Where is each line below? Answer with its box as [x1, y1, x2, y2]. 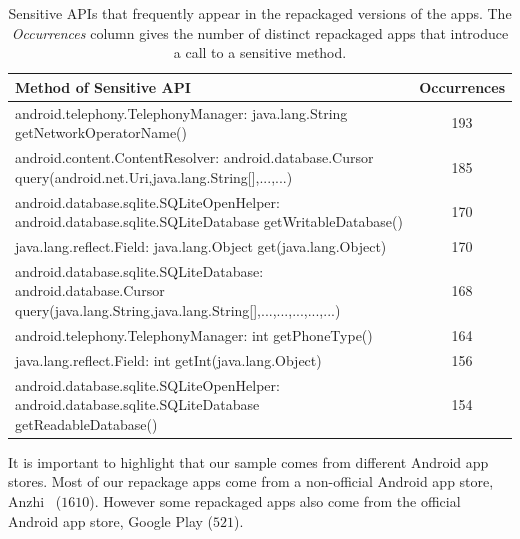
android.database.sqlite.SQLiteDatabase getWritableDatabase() [15, 211, 403, 232]
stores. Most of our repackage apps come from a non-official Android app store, [8, 471, 494, 492]
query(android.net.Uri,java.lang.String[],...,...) [15, 166, 293, 187]
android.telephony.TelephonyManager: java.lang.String [15, 102, 348, 123]
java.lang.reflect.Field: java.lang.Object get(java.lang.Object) [15, 235, 387, 256]
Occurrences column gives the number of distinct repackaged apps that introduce [11, 22, 509, 43]
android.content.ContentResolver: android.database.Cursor [15, 147, 374, 168]
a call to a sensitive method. [173, 42, 347, 63]
